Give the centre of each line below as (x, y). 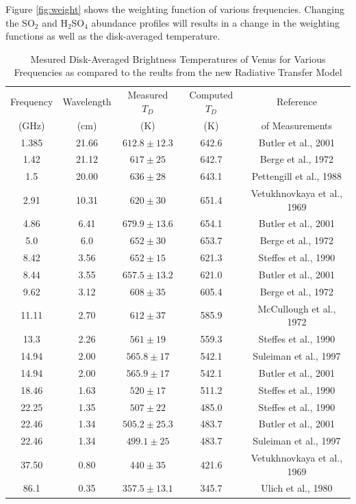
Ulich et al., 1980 (297, 488)
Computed (211, 95)
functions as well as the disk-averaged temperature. (113, 36)
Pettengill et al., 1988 (297, 176)
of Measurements (297, 125)
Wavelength (87, 102)
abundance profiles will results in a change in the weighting (215, 22)
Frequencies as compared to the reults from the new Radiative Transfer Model (178, 72)
